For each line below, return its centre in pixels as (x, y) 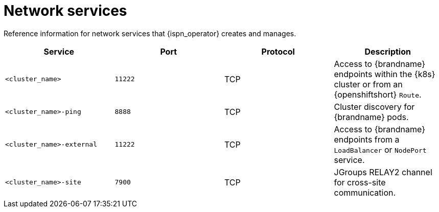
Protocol (278, 51)
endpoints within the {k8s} (385, 74)
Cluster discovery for (374, 107)
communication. (365, 192)
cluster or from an (368, 84)
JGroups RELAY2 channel (383, 172)
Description (388, 51)
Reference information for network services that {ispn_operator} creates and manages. (150, 33)
